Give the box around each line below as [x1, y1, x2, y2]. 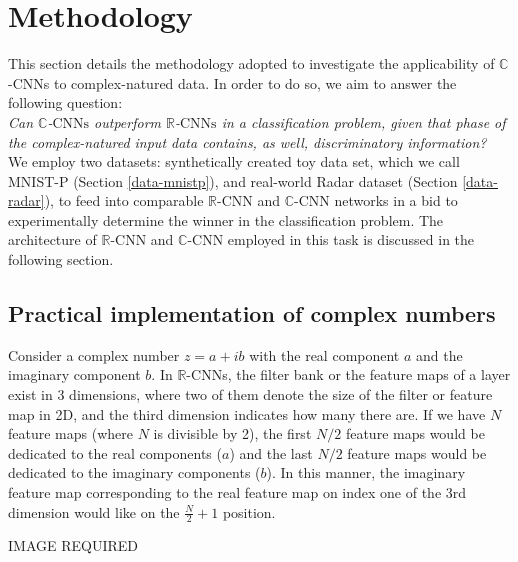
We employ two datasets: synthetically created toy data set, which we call [8, 151, 460, 172]
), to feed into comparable [44, 190, 204, 211]
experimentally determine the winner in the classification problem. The [8, 209, 444, 230]
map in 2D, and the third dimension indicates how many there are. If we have [8, 403, 486, 424]
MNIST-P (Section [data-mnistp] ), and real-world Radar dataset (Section [8, 170, 458, 191]
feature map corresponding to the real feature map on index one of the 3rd [8, 482, 467, 503]
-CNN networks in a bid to [294, 190, 458, 211]
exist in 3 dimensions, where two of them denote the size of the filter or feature [8, 384, 493, 405]
